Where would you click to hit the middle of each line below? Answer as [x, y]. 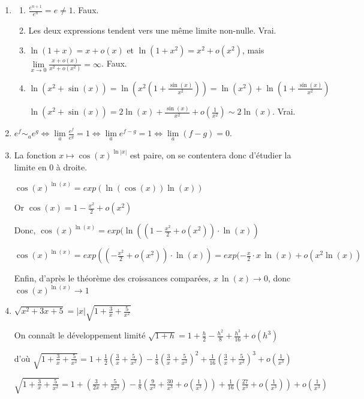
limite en [30, 166]
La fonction [35, 154]
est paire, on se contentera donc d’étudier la [210, 154]
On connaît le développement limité [80, 335]
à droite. [72, 166]
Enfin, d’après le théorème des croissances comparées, [112, 278]
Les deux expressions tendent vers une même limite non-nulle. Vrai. [152, 30]
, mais [253, 50]
